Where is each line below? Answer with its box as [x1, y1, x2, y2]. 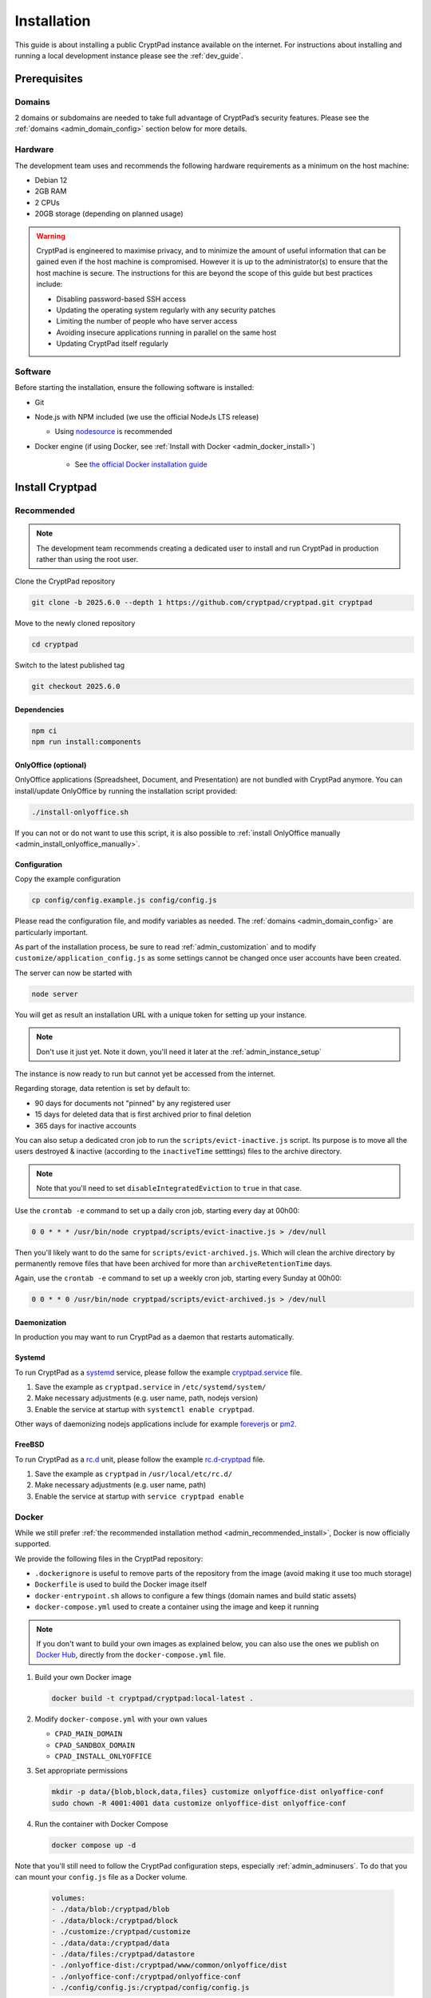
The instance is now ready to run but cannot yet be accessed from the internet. [14, 1069, 275, 1079]
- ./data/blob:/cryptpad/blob [51, 1904, 170, 1914]
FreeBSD [14, 1439, 45, 1450]
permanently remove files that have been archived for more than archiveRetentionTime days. [14, 1259, 333, 1268]
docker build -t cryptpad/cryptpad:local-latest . [51, 1694, 255, 1702]
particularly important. [14, 927, 88, 937]
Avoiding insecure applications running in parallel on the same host [56, 328, 277, 337]
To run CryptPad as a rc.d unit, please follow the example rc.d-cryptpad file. [14, 1455, 265, 1464]
